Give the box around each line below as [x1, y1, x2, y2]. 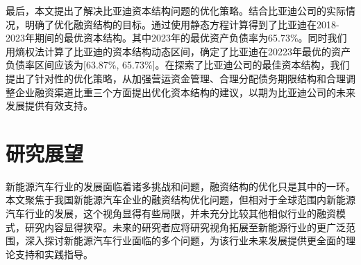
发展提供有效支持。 [6, 98, 93, 113]
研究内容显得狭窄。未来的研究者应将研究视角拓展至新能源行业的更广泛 [24, 219, 346, 234]
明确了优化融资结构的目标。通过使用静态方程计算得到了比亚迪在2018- [24, 17, 339, 31]
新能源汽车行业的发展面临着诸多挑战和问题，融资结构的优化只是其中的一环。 [6, 179, 355, 193]
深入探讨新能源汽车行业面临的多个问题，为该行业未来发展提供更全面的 [24, 233, 346, 248]
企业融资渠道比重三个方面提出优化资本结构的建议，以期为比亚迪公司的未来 [15, 84, 355, 99]
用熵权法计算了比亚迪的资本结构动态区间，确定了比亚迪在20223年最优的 [6, 44, 331, 58]
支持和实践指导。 [15, 246, 93, 261]
